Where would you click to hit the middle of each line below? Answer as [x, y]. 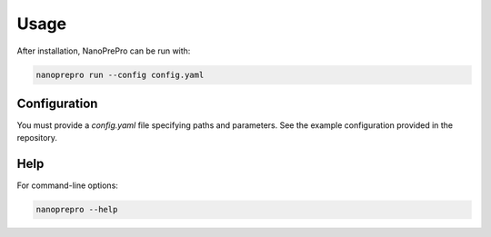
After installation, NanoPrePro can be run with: [104, 51]
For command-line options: [67, 185]
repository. [37, 138]
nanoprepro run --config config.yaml [120, 74]
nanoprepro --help [77, 210]
